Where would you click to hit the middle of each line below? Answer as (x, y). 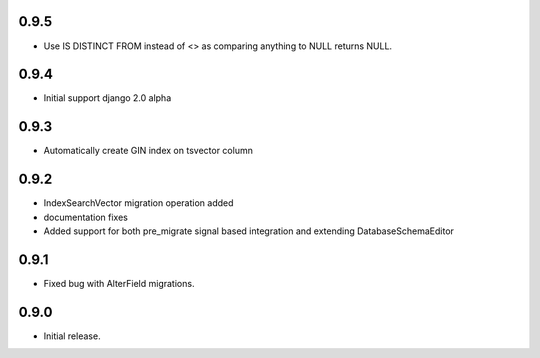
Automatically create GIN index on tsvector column (148, 151)
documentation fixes (86, 217)
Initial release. (72, 336)
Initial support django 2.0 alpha (107, 98)
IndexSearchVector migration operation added (138, 203)
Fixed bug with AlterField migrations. (119, 283)
